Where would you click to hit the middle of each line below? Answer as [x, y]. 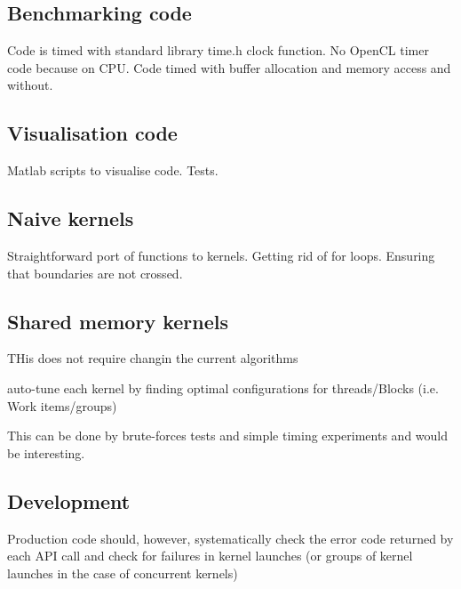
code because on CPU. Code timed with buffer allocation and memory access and [229, 67]
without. [30, 85]
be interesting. [46, 452]
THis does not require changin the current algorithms [153, 358]
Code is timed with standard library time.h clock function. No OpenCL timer [218, 50]
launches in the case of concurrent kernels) [123, 573]
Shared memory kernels [118, 321]
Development [69, 500]
